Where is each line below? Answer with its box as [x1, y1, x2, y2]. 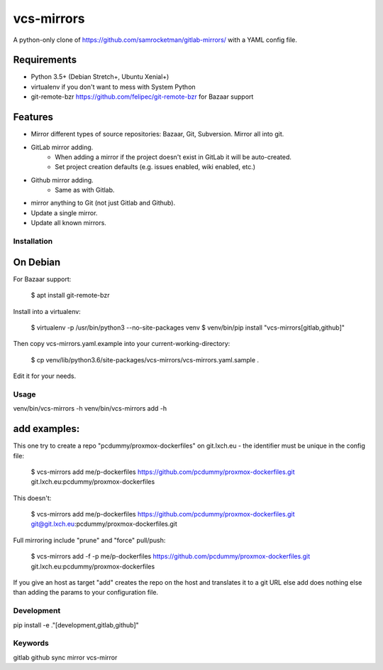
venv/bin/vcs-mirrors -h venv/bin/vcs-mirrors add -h [13, 404, 167, 413]
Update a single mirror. [30, 208, 98, 217]
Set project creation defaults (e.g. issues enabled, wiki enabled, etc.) [55, 163, 255, 171]
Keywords [13, 638, 49, 648]
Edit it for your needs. [13, 372, 77, 380]
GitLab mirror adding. [30, 143, 94, 151]
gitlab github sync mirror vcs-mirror [13, 653, 118, 661]
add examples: [13, 423, 80, 435]
